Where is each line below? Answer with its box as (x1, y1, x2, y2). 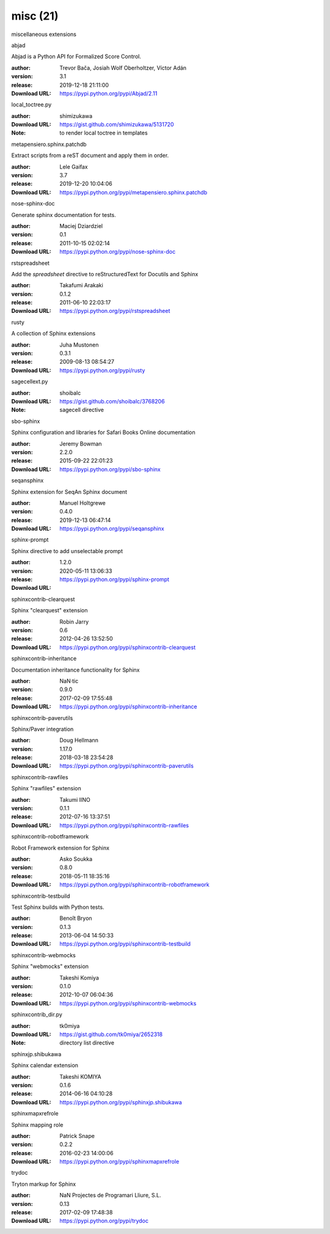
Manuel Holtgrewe (59, 499, 106, 507)
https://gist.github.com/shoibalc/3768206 (59, 398, 165, 405)
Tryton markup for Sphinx (11, 1180, 76, 1188)
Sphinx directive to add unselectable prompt (11, 547, 123, 554)
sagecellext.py (11, 378, 48, 385)
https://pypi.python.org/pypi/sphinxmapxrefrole (59, 1158, 180, 1166)
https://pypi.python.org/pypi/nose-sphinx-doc (59, 248, 176, 255)
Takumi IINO (59, 796, 91, 803)
